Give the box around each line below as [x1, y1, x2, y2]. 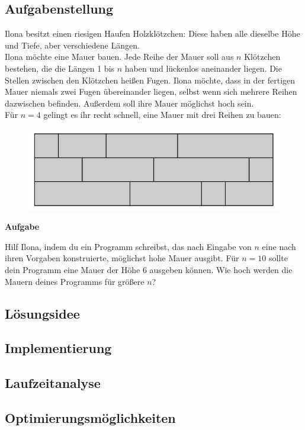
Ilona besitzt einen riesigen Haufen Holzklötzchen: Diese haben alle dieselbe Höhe [5, 27, 300, 40]
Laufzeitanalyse [5, 374, 101, 392]
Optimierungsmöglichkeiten [5, 408, 176, 426]
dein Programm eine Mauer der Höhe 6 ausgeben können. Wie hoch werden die [5, 263, 293, 275]
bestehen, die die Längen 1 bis [5, 62, 115, 74]
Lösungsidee [5, 304, 80, 322]
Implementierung [5, 339, 112, 357]
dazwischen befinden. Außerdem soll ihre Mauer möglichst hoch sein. [5, 97, 254, 109]
